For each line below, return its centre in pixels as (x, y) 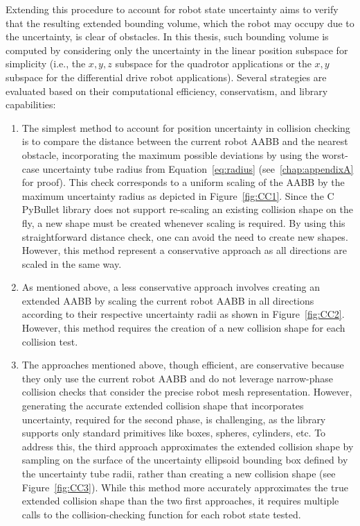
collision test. (50, 341)
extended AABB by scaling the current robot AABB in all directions (168, 300)
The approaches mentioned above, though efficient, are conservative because (183, 365)
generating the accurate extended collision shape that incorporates (163, 406)
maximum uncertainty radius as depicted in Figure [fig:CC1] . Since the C (178, 195)
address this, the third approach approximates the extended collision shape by (188, 446)
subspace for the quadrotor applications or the (213, 63)
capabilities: (31, 104)
